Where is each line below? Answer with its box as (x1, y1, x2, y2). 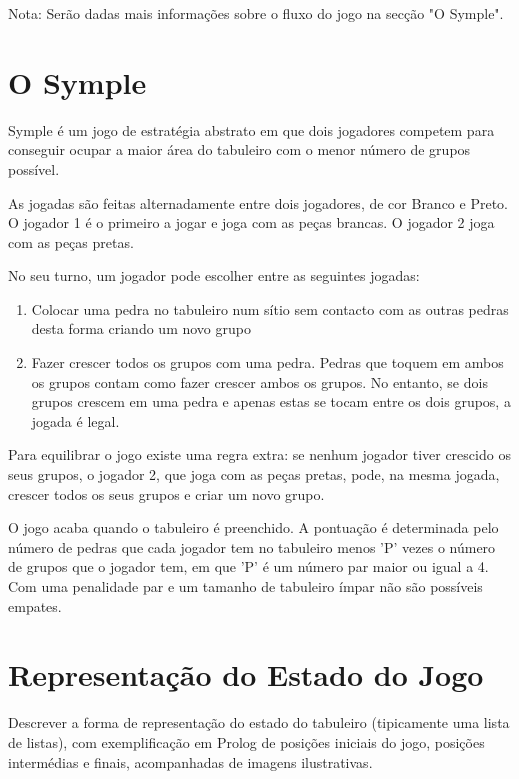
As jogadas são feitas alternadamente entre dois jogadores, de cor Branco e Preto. (8, 192, 508, 213)
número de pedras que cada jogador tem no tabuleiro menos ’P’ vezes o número (8, 536, 496, 557)
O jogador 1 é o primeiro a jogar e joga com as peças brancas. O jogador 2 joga (8, 212, 495, 233)
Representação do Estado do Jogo (8, 654, 484, 695)
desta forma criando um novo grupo (31, 318, 251, 339)
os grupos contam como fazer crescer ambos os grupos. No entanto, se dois (31, 371, 488, 392)
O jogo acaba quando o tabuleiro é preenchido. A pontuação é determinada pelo (8, 517, 499, 538)
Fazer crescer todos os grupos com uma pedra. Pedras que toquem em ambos (31, 352, 504, 373)
